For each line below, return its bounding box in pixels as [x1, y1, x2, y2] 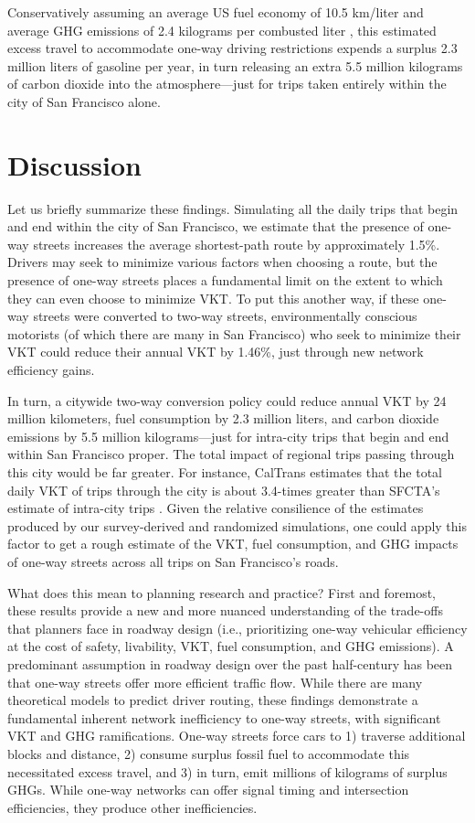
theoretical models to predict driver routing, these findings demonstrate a [7, 690, 418, 710]
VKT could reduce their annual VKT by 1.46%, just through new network [7, 342, 424, 361]
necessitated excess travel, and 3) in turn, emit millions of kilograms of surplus [7, 762, 448, 781]
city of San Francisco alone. [7, 91, 161, 111]
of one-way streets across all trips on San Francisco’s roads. [7, 551, 339, 571]
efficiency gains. [7, 360, 95, 379]
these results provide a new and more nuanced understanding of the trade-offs [7, 601, 443, 620]
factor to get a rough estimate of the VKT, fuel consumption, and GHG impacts [7, 534, 459, 553]
